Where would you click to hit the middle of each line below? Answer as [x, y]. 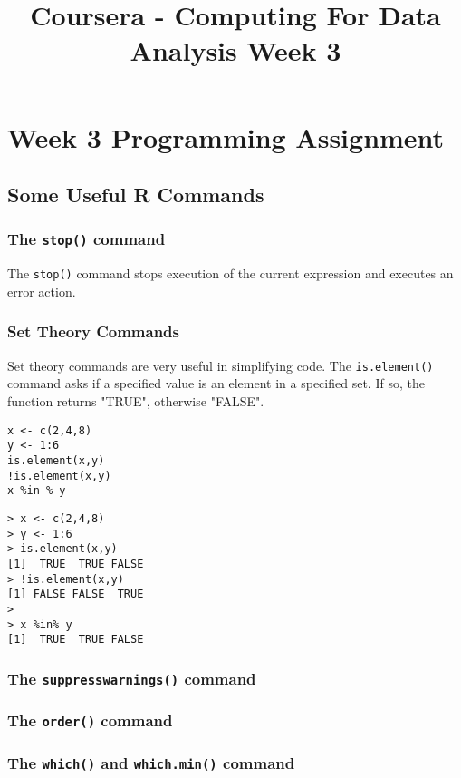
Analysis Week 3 [235, 50]
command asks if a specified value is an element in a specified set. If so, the [216, 383]
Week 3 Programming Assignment [226, 136]
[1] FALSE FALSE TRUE [76, 594]
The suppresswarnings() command [132, 678]
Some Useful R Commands [136, 194]
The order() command [90, 720]
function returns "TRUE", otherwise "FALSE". [136, 401]
